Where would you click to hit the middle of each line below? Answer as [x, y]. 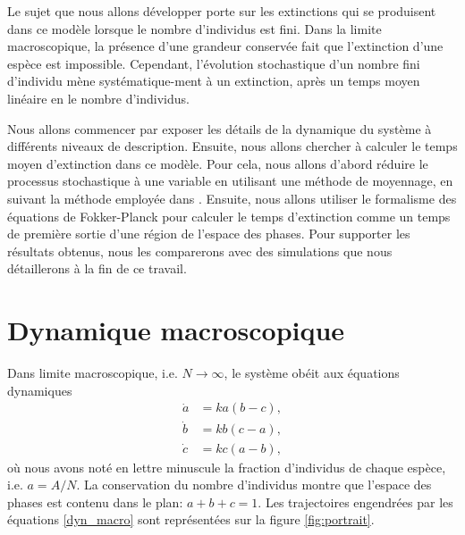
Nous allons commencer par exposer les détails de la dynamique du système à [220, 128]
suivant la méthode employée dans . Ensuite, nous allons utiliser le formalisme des [232, 198]
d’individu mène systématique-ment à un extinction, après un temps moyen [214, 81]
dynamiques [40, 390]
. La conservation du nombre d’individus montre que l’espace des [254, 485]
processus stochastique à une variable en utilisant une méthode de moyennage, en [230, 181]
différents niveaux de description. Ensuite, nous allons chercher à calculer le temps [232, 146]
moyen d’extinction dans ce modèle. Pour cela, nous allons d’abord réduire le [218, 163]
